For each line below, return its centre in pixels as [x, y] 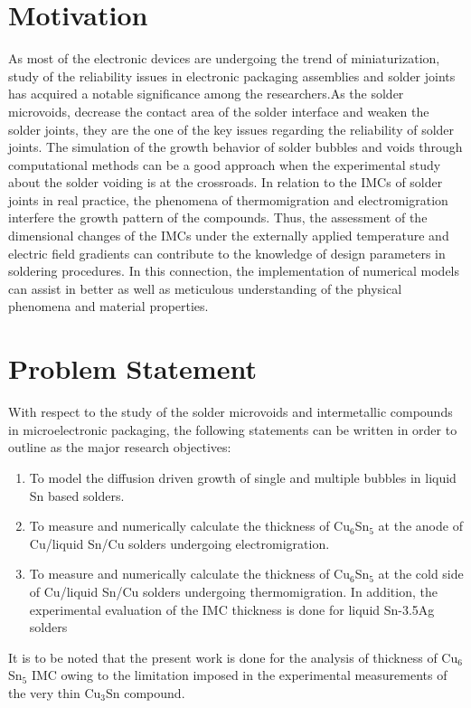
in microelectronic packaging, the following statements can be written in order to [233, 429]
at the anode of [420, 526]
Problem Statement [132, 368]
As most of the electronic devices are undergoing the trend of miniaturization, [224, 58]
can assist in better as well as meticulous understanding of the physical [205, 288]
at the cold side [421, 574]
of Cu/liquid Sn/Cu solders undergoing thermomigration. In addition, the [233, 591]
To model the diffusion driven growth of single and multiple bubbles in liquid [243, 477]
